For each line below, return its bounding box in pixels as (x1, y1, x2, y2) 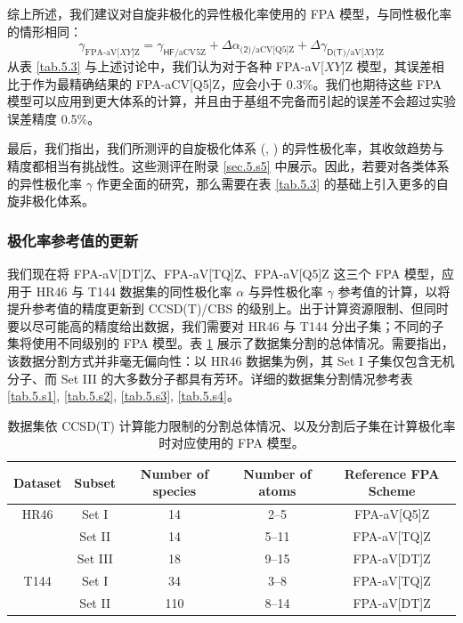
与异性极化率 (248, 281, 323, 300)
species (152, 481, 197, 500)
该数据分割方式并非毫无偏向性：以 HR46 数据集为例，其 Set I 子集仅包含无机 (7, 351, 455, 369)
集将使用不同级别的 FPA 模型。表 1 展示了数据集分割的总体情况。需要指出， (7, 334, 454, 352)
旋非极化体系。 (7, 191, 94, 210)
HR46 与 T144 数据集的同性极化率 (36, 281, 232, 300)
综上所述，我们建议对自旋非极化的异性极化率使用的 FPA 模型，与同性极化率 (7, 4, 452, 22)
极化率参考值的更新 (7, 229, 139, 251)
